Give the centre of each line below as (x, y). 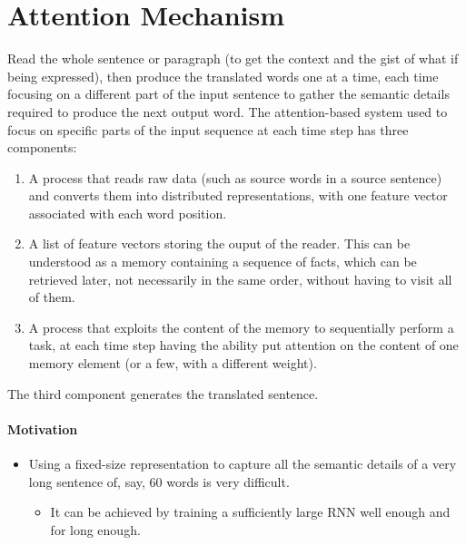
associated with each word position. (128, 213)
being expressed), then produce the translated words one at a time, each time (223, 76)
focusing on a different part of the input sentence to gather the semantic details (228, 94)
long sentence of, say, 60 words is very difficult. (159, 481)
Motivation (43, 428)
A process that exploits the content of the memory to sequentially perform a (241, 327)
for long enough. (95, 529)
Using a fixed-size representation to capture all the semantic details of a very (243, 464)
